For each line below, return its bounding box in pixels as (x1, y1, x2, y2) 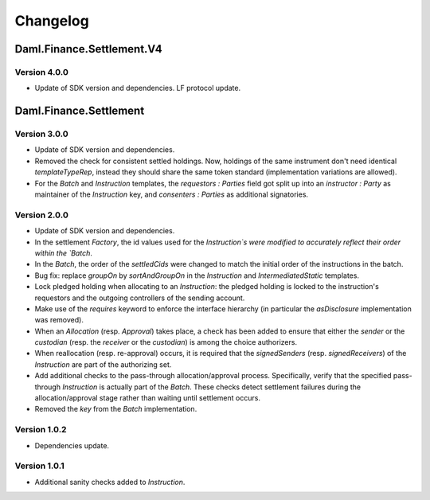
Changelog (14, 12, 89, 29)
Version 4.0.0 (14, 66, 69, 77)
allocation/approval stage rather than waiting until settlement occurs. (34, 393, 260, 403)
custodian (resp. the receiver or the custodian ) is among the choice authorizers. (34, 338, 298, 347)
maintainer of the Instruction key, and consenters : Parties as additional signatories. (34, 189, 309, 199)
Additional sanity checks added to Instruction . (34, 477, 186, 486)
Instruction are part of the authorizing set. (34, 359, 172, 369)
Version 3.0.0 (14, 128, 69, 139)
